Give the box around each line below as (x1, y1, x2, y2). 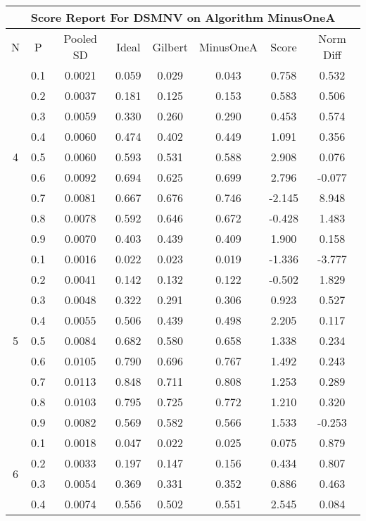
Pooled (63, 30, 97, 46)
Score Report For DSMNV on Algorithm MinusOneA (30, 9, 336, 25)
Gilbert (152, 38, 188, 55)
